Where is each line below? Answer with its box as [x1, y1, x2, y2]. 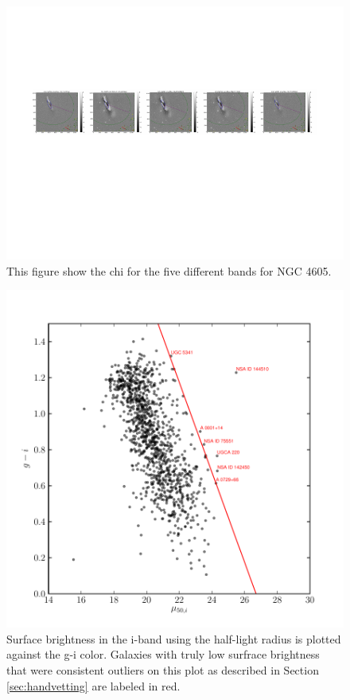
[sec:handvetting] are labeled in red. [6, 677, 181, 694]
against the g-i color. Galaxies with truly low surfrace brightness [6, 646, 320, 663]
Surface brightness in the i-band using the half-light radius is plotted [6, 630, 341, 647]
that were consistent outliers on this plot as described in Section [6, 661, 319, 678]
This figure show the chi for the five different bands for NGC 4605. [6, 262, 332, 279]
